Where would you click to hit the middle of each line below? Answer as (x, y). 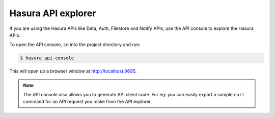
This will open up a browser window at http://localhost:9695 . (73, 71)
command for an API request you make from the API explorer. (88, 102)
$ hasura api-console (47, 58)
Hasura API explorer (53, 13)
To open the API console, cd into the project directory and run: (75, 45)
